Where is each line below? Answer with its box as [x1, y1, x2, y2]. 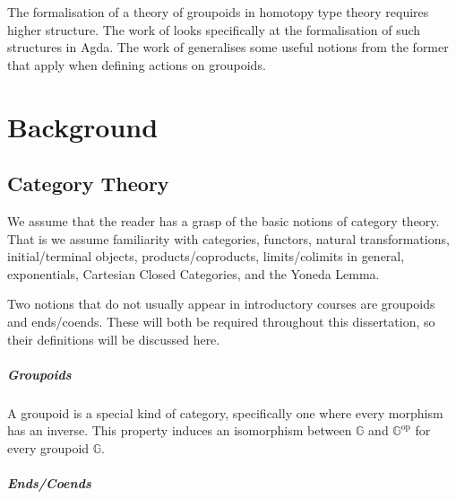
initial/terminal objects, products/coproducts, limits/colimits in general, [7, 247, 405, 266]
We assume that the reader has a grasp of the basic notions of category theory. [7, 211, 440, 230]
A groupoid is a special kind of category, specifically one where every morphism [7, 403, 443, 422]
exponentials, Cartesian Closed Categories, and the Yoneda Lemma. [7, 264, 380, 283]
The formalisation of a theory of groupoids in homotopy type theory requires [7, 3, 429, 21]
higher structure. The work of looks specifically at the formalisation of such [7, 20, 421, 39]
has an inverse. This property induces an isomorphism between [7, 421, 352, 440]
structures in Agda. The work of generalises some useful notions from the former [7, 38, 449, 57]
